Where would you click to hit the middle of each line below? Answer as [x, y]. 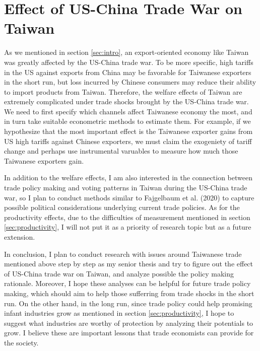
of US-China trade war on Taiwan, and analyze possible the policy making [119, 273]
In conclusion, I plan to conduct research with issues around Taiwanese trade [123, 254]
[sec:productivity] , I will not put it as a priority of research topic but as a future [128, 227]
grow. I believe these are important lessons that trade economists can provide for [129, 333]
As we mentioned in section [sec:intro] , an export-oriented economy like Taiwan [126, 52]
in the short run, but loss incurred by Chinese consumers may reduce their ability [130, 82]
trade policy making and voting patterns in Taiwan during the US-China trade [126, 188]
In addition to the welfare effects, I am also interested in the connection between [128, 178]
